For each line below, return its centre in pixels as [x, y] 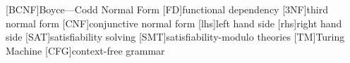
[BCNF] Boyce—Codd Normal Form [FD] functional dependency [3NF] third [167, 9]
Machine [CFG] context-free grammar [85, 50]
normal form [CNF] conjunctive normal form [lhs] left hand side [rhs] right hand [174, 23]
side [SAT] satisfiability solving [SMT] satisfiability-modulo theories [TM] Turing [175, 37]
